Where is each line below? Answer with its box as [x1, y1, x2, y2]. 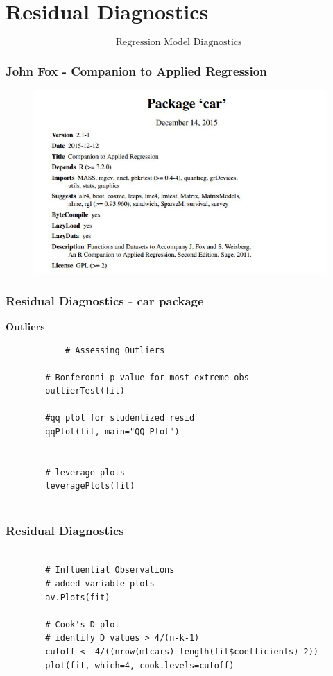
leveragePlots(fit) [45, 481, 135, 491]
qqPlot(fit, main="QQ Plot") [45, 427, 180, 437]
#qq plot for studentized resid [45, 413, 195, 423]
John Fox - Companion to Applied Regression [6, 62, 267, 80]
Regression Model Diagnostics [115, 37, 242, 48]
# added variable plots [45, 579, 155, 589]
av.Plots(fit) [45, 592, 110, 602]
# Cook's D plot [45, 619, 120, 629]
